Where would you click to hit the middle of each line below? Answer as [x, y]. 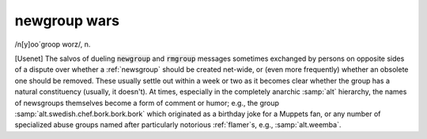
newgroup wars [67, 21]
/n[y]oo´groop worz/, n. [53, 44]
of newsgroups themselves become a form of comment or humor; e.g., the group [147, 103]
